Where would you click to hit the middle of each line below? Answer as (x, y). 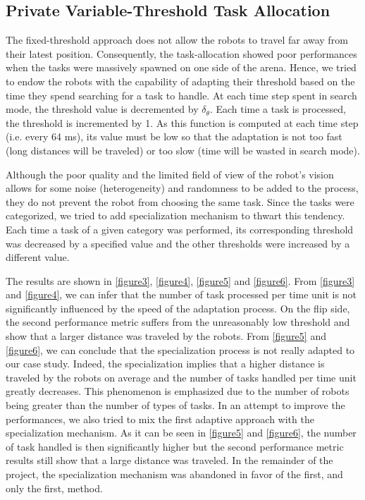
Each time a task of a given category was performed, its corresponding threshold (180, 229)
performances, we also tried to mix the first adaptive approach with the (160, 419)
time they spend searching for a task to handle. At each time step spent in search (181, 95)
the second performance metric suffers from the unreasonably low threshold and (178, 322)
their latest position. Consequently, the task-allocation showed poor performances (181, 53)
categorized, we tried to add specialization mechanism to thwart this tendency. (175, 215)
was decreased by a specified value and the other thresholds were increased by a (178, 243)
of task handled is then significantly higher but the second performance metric (175, 446)
